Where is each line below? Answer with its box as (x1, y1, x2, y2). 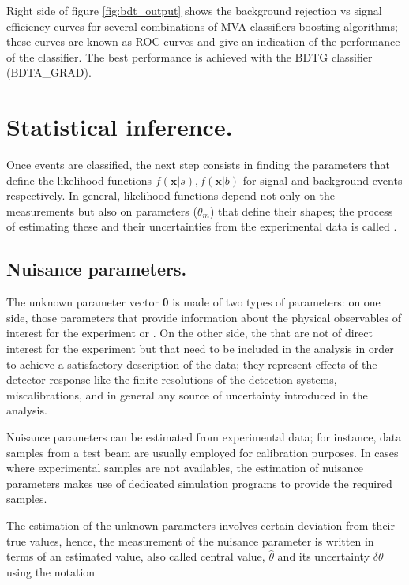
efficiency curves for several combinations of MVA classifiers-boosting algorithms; (6, 17, 398, 34)
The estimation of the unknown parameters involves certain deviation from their (6, 516, 395, 533)
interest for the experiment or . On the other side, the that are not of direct (6, 324, 373, 341)
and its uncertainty (277, 548, 370, 564)
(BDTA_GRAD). (6, 64, 92, 81)
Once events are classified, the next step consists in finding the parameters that (6, 156, 391, 173)
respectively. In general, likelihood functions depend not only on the (6, 187, 336, 204)
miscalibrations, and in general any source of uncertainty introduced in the (6, 386, 368, 403)
